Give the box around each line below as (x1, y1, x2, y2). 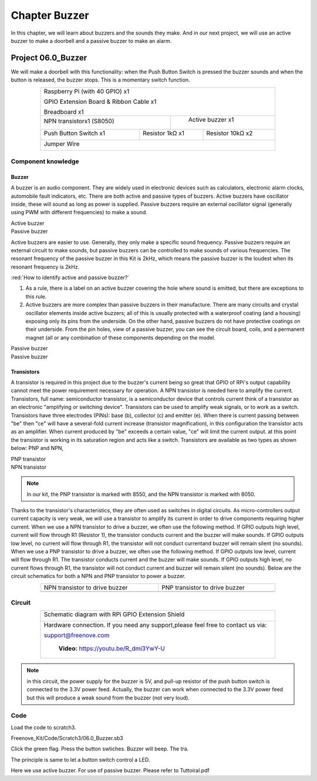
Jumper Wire (43, 140, 80, 148)
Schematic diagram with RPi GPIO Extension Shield (43, 610, 185, 618)
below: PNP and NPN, (11, 445, 64, 452)
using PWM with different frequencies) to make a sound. (11, 209, 148, 216)
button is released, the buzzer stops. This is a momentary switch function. (11, 76, 190, 83)
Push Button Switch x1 (43, 129, 106, 137)
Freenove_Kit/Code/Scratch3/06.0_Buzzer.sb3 (11, 735, 123, 742)
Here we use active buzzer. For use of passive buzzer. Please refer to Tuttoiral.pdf (11, 767, 210, 774)
